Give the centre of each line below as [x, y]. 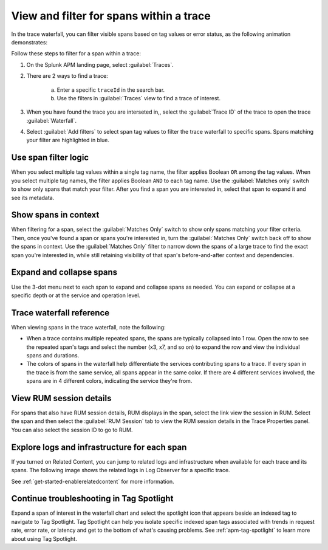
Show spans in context [55, 215]
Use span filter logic [50, 158]
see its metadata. [33, 198]
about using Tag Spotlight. [44, 538]
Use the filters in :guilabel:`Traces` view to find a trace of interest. [139, 98]
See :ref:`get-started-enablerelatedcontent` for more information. [93, 481]
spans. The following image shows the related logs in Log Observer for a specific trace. [121, 470]
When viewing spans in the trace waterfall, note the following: [89, 327]
